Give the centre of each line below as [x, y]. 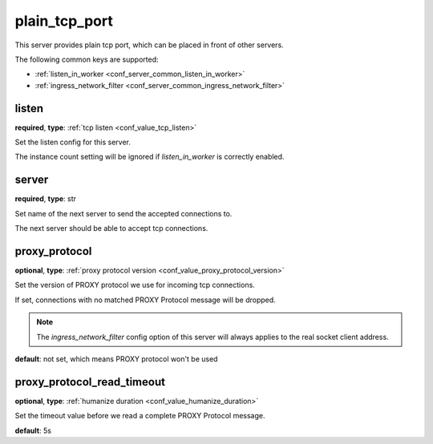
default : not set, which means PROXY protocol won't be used [116, 359]
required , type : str [45, 199]
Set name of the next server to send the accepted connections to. [123, 213]
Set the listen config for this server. [73, 142]
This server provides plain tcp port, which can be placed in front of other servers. [149, 45]
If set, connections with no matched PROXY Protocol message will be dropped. [145, 300]
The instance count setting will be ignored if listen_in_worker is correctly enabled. [150, 157]
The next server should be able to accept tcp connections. [111, 228]
